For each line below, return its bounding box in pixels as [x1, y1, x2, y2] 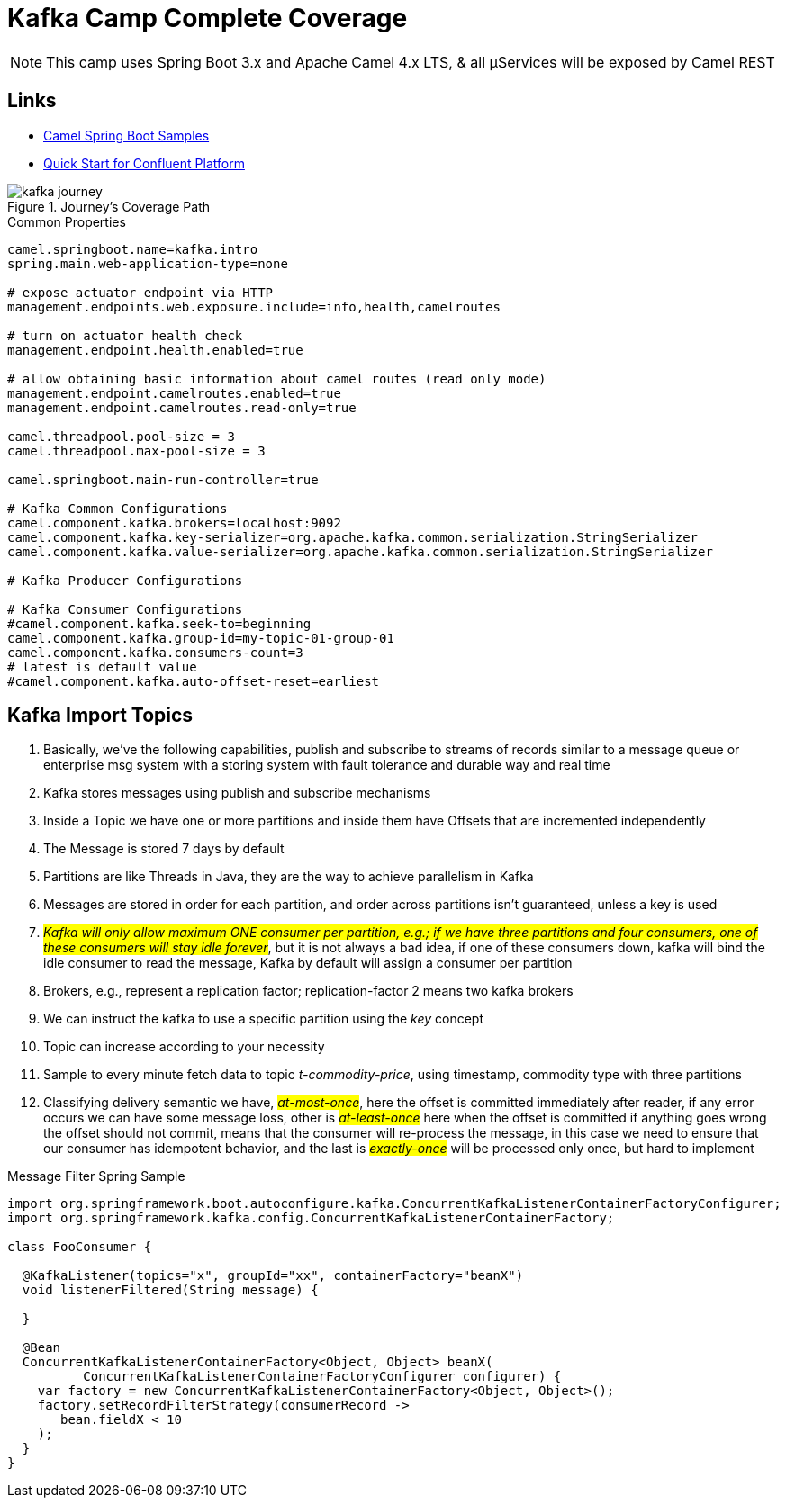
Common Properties [7, 213, 126, 230]
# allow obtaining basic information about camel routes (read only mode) [7, 371, 547, 386]
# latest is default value [7, 659, 197, 674]
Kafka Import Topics [7, 704, 194, 727]
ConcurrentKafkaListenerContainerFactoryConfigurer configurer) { [83, 1369, 562, 1384]
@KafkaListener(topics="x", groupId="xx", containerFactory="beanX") [22, 1268, 524, 1284]
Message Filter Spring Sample [7, 1168, 185, 1185]
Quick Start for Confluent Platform [43, 155, 245, 171]
